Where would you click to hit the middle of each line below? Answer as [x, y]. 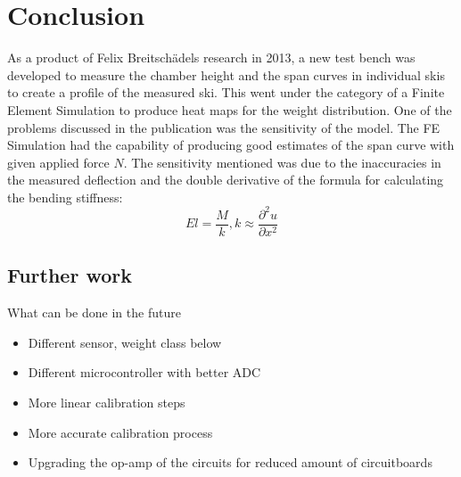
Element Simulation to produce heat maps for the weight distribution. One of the [230, 109]
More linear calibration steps [107, 403]
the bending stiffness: [65, 197]
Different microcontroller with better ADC [144, 372]
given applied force [58, 162]
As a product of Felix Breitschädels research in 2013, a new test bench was [211, 58]
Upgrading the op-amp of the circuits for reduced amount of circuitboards [230, 462]
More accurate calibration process [120, 432]
